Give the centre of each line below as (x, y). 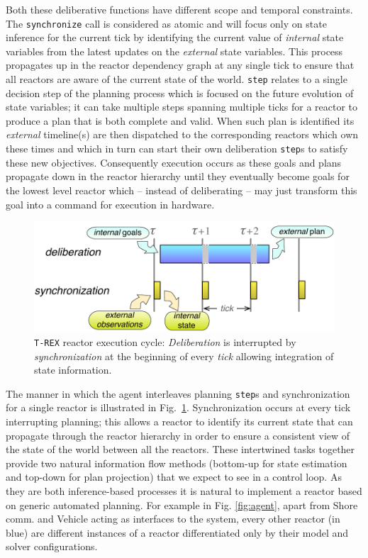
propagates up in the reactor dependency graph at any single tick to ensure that (180, 65)
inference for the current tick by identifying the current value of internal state (175, 37)
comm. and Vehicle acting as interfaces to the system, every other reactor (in (173, 519)
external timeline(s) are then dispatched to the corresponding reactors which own (182, 134)
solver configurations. (52, 546)
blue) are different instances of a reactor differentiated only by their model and (177, 532)
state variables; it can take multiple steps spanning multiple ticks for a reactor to (182, 107)
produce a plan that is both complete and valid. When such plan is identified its (180, 120)
